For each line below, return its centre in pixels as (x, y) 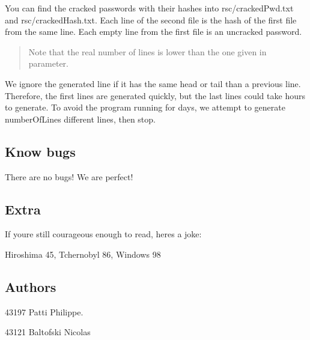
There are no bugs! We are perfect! (69, 176)
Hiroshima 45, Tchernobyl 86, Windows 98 (83, 254)
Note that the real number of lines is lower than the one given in (147, 51)
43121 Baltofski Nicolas (48, 332)
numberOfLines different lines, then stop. (80, 119)
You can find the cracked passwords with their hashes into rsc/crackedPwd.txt (149, 8)
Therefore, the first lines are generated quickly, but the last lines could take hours (155, 95)
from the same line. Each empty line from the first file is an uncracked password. (153, 32)
